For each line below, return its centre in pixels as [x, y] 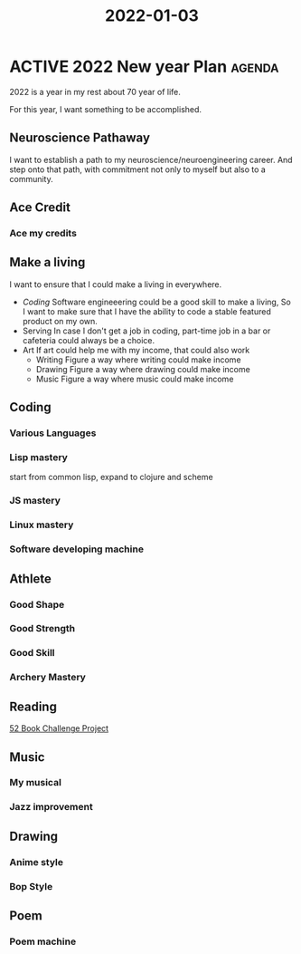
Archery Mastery [47, 678]
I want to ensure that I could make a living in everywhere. [116, 284]
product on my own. [60, 321]
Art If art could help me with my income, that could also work [136, 350]
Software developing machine [77, 549]
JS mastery [35, 501]
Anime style [36, 862]
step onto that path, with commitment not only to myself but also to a [138, 169]
